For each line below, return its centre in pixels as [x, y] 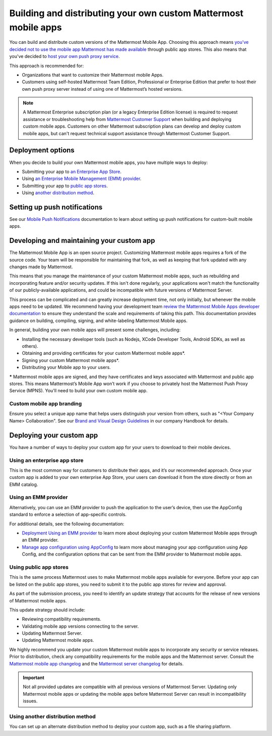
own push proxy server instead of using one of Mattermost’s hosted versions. [103, 89]
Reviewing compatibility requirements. [62, 619]
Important [34, 678]
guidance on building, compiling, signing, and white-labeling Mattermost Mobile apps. [98, 321]
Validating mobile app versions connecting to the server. [80, 626]
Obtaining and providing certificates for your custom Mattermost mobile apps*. [104, 353]
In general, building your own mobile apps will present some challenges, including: [95, 330]
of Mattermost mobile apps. [38, 600]
